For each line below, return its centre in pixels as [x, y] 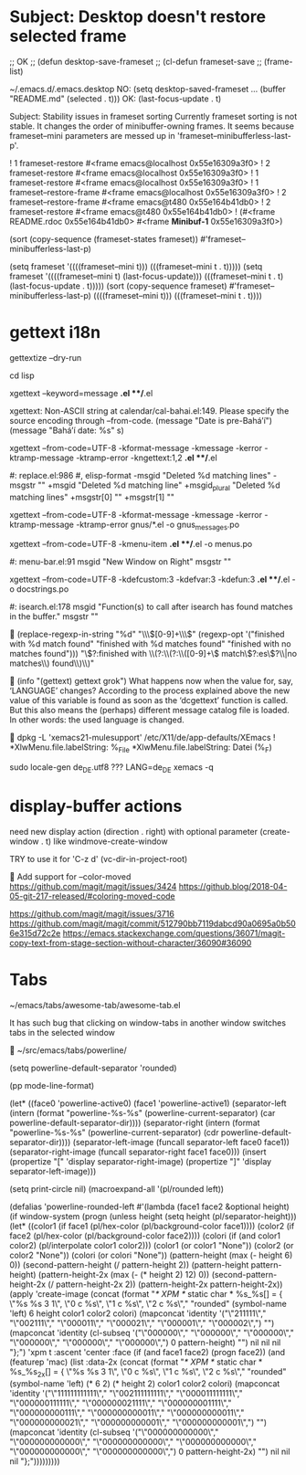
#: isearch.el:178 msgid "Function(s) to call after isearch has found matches [152, 607]
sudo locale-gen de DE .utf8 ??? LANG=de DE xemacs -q [112, 769]
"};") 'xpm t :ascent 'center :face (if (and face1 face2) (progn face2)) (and [148, 1352]
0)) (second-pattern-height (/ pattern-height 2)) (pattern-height [129, 1264]
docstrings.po [43, 589]
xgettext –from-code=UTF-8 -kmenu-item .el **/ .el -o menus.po [131, 544]
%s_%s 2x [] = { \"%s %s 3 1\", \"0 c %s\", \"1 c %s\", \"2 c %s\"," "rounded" [148, 1372]
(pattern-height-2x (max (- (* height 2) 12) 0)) [124, 1274]
